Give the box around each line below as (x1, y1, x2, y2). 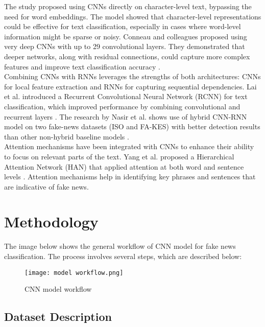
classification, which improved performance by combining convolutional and (4, 101, 240, 111)
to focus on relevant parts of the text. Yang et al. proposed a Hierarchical (4, 151, 234, 161)
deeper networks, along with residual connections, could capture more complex (4, 51, 250, 61)
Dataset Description (4, 309, 112, 324)
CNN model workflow (25, 284, 92, 294)
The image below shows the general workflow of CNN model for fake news (4, 241, 236, 251)
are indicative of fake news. (4, 181, 89, 192)
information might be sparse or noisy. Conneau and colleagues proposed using (4, 31, 247, 41)
